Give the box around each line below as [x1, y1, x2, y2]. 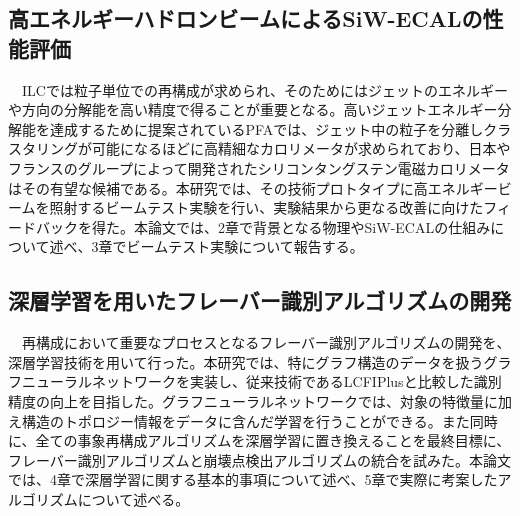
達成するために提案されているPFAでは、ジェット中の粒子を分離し [49, 118, 484, 139]
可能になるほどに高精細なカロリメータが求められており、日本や [91, 138, 511, 159]
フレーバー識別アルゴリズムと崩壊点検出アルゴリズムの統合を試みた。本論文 [8, 449, 512, 470]
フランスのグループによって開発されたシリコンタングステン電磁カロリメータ [8, 157, 510, 178]
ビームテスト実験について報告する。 [126, 236, 364, 257]
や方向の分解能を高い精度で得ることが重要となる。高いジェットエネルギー [8, 99, 498, 120]
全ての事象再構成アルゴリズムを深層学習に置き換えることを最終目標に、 [35, 430, 511, 451]
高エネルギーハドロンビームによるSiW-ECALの [8, 3, 483, 34]
